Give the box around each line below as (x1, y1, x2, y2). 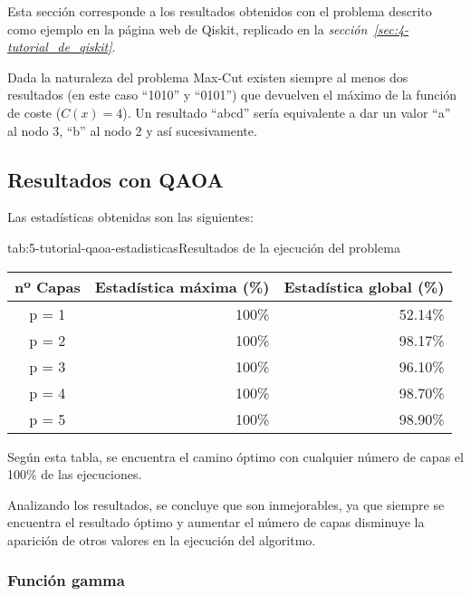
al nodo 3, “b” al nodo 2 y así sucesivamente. (7, 120, 257, 139)
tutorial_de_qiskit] (7, 37, 112, 56)
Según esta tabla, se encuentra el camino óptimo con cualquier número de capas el (7, 447, 464, 466)
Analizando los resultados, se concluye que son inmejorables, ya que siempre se (7, 495, 445, 514)
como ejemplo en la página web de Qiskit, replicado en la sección (7, 19, 368, 38)
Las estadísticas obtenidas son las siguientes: (7, 207, 254, 226)
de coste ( (7, 102, 62, 121)
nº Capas (14, 275, 81, 297)
